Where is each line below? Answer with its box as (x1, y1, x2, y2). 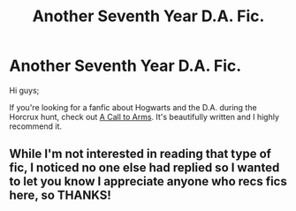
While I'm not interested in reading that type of (9, 147, 272, 162)
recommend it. (9, 121, 63, 132)
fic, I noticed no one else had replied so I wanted (9, 161, 280, 176)
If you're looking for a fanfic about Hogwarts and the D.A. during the (9, 102, 258, 112)
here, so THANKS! (9, 188, 112, 203)
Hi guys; (9, 85, 40, 95)
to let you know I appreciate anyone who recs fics (9, 174, 287, 189)
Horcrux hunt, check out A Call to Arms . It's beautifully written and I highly (9, 111, 280, 122)
